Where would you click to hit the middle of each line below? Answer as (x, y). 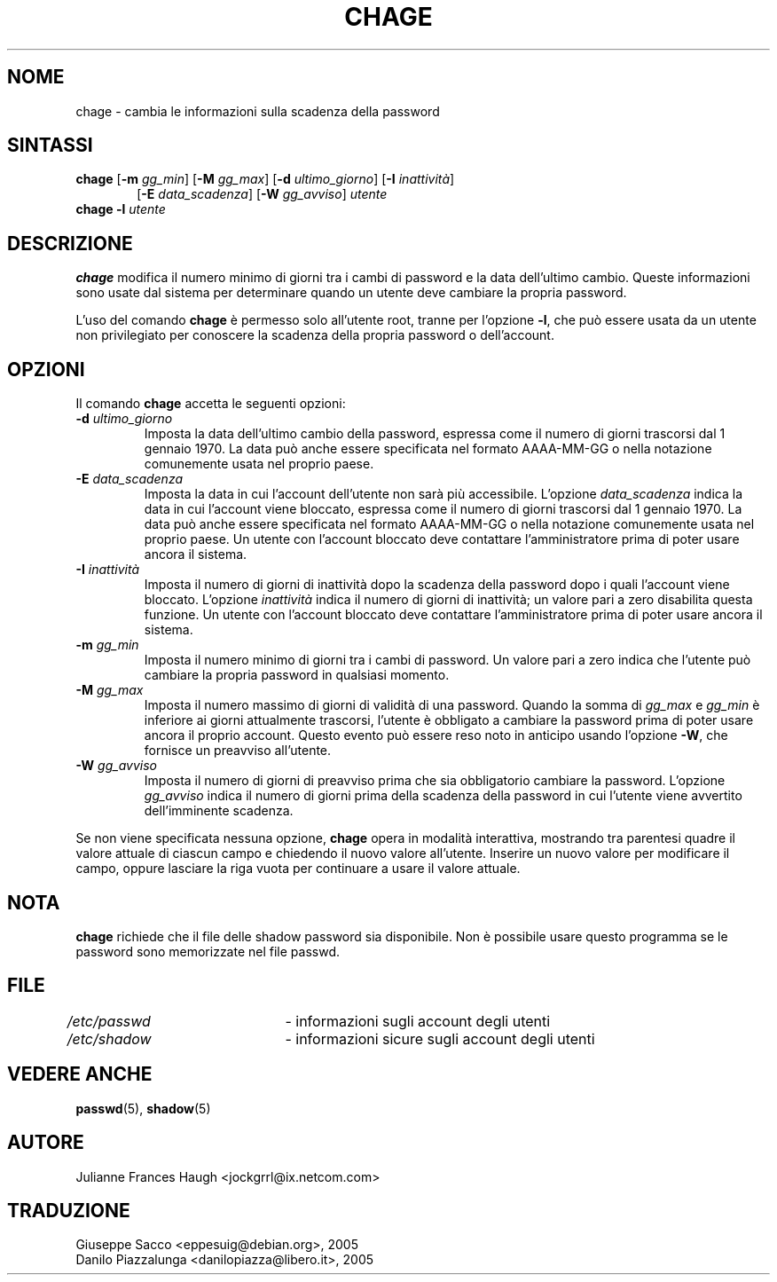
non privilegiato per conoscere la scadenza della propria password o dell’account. (315, 335)
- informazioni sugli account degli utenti (418, 1021)
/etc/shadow (109, 1038)
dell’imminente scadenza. (219, 811)
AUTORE (46, 1143)
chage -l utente (121, 209)
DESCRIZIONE (70, 243)
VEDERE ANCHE (80, 1074)
